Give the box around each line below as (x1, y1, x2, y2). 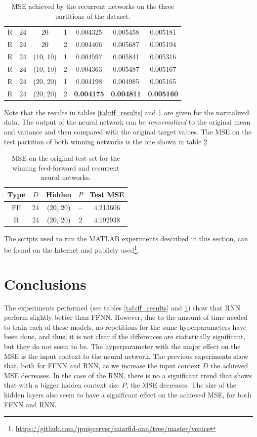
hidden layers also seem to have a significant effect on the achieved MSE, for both (4, 390, 252, 399)
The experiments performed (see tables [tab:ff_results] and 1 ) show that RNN (4, 302, 241, 312)
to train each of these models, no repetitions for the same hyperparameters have (4, 321, 247, 332)
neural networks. (41, 172, 91, 182)
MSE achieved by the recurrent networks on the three (11, 1, 174, 11)
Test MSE (89, 189, 125, 199)
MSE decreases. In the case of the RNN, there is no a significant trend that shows (4, 370, 252, 380)
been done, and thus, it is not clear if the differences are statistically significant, (4, 331, 246, 342)
